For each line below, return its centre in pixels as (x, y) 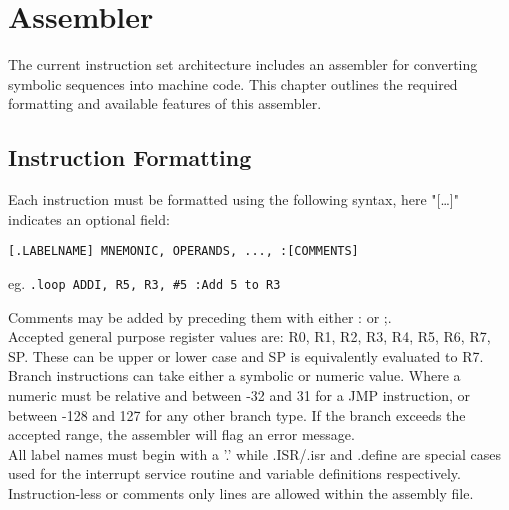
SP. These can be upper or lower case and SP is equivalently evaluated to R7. (246, 355)
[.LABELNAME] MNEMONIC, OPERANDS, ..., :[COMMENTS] (183, 251)
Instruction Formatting (130, 157)
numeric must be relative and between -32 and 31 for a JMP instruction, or (239, 394)
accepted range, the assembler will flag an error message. (181, 434)
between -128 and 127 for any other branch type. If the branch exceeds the (237, 414)
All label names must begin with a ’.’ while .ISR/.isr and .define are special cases (255, 453)
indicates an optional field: (89, 218)
